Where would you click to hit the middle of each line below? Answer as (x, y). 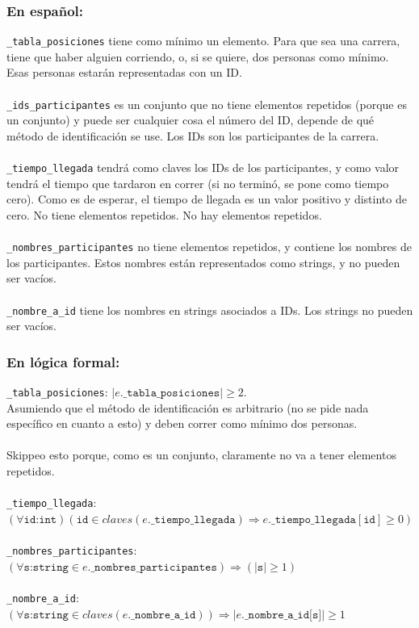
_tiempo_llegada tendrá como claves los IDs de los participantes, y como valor (203, 167)
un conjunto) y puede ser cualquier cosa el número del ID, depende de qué (191, 120)
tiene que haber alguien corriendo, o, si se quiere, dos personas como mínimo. (198, 56)
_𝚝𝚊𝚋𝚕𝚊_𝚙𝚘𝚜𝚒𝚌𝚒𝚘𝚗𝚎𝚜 (172, 394)
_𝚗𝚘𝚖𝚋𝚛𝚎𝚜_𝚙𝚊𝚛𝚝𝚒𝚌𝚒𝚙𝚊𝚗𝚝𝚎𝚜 (154, 567)
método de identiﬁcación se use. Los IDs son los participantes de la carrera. (193, 135)
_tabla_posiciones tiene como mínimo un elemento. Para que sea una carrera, (203, 41)
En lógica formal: (63, 361)
